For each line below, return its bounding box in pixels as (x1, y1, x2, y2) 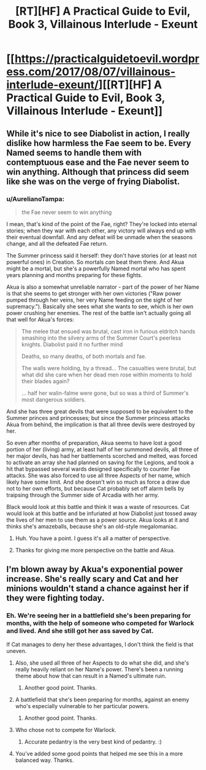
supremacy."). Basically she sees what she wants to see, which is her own (6, 302, 194, 310)
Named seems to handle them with (6, 147, 142, 158)
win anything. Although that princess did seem (6, 167, 189, 177)
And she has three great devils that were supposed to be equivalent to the (6, 408, 194, 415)
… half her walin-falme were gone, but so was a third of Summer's (21, 389, 189, 397)
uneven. (6, 647, 27, 654)
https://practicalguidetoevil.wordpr (14, 52, 200, 66)
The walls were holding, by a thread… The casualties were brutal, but (21, 364, 196, 372)
